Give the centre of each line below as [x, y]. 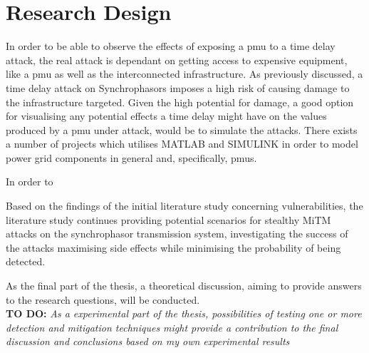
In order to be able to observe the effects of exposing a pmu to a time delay [171, 46]
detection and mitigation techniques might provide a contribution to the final [172, 327]
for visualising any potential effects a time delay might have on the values [166, 116]
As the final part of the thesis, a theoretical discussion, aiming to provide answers [184, 286]
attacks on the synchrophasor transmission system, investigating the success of [177, 234]
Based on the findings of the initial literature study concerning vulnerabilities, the [184, 206]
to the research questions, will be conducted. [103, 299]
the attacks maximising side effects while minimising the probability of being [173, 247]
